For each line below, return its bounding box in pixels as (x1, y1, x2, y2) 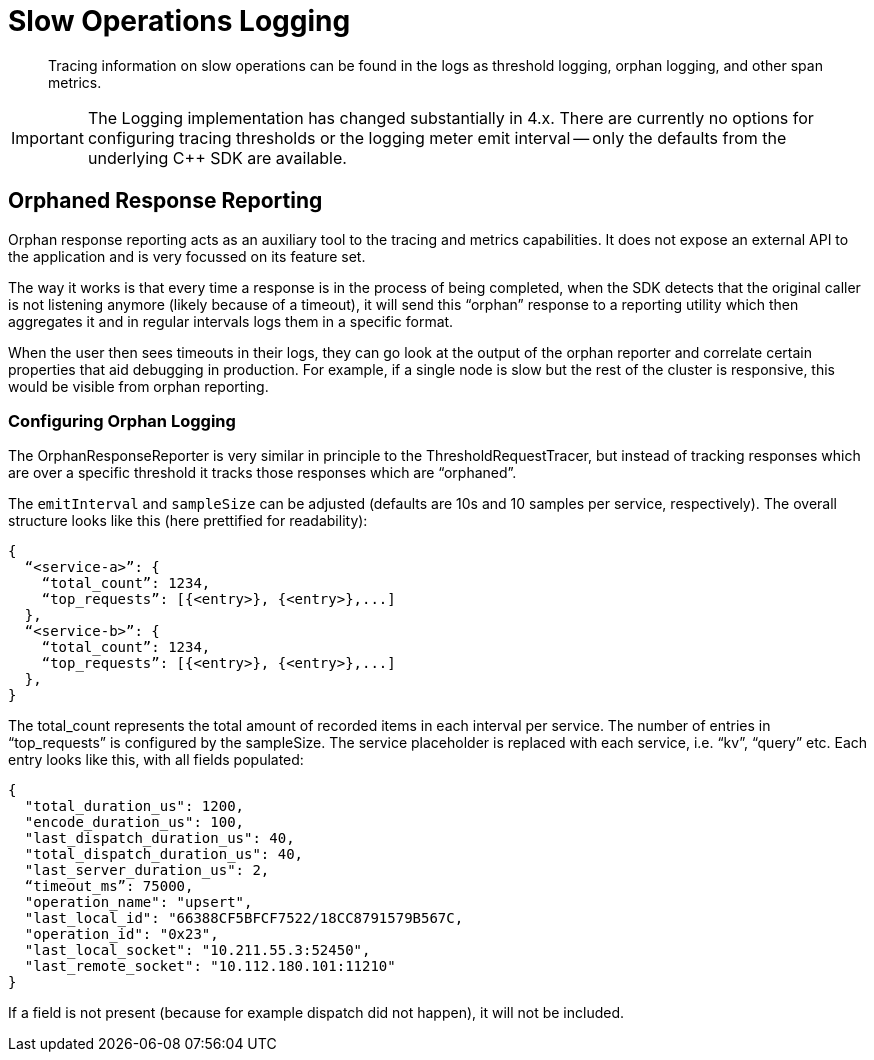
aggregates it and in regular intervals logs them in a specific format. (8, 312, 454, 330)
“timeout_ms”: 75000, (24, 878, 194, 895)
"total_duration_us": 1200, (24, 798, 245, 815)
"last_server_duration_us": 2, (24, 862, 270, 879)
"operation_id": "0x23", (24, 926, 219, 943)
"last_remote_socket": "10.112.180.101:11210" (24, 958, 396, 975)
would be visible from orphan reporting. (8, 377, 269, 395)
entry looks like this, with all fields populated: (8, 751, 304, 769)
